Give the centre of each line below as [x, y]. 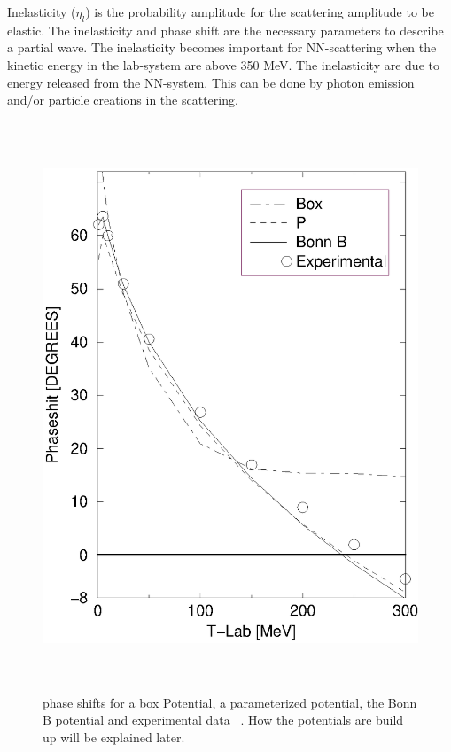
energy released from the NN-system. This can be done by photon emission [211, 82]
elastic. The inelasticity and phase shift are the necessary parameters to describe [225, 30]
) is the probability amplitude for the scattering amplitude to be [260, 12]
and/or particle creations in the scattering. [123, 100]
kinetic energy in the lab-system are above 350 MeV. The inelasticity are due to [223, 64]
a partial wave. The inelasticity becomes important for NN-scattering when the [222, 47]
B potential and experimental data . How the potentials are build [223, 720]
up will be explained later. [114, 737]
